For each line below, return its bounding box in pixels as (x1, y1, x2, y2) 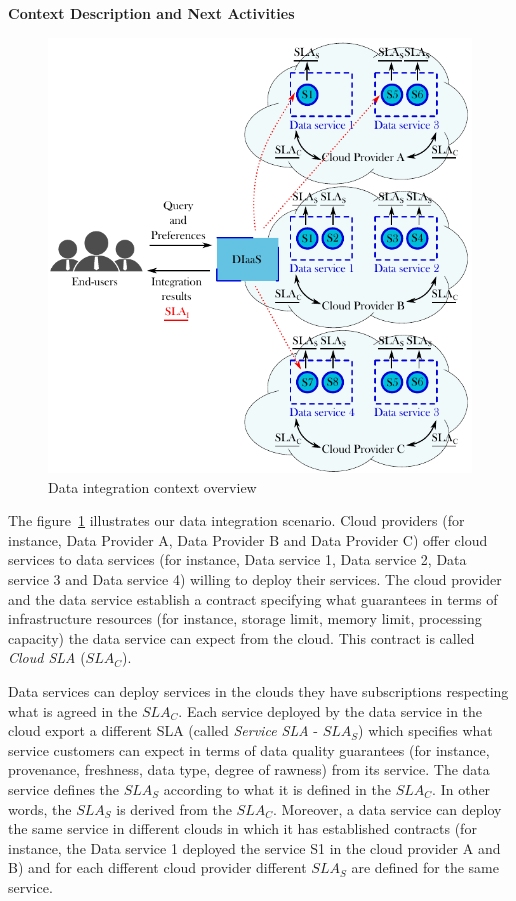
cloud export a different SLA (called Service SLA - (8, 720, 318, 741)
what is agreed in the (8, 700, 138, 721)
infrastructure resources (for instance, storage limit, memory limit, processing (8, 608, 482, 629)
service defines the (8, 778, 120, 799)
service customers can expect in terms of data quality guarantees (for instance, (8, 739, 490, 760)
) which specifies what (358, 720, 493, 741)
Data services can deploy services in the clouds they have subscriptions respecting (8, 680, 509, 701)
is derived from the (116, 798, 232, 819)
